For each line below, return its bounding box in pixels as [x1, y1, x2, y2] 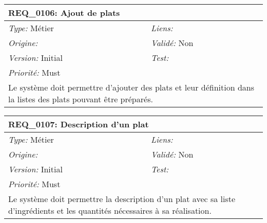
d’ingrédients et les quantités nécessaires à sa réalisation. [8, 205, 212, 216]
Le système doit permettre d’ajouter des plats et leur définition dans [8, 81, 255, 93]
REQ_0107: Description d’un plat [8, 118, 149, 130]
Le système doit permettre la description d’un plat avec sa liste [8, 193, 236, 205]
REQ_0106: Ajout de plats [8, 7, 120, 18]
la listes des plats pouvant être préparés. [8, 93, 153, 105]
